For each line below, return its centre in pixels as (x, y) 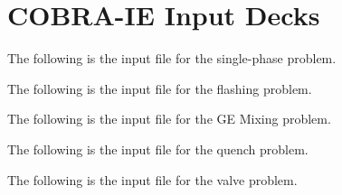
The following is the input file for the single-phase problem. (172, 58)
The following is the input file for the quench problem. (158, 149)
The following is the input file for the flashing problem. (160, 88)
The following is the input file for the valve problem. (152, 179)
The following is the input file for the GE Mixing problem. (169, 119)
